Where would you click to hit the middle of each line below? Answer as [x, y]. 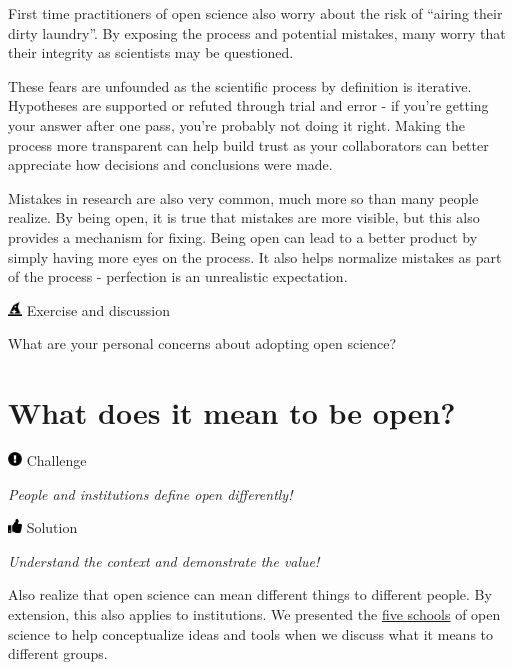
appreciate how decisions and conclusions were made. [170, 164]
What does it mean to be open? [232, 412]
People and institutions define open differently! [150, 493]
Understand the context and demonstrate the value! [164, 560]
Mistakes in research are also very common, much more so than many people [243, 197]
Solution [52, 527]
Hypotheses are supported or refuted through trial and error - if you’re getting [248, 105]
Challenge [56, 460]
